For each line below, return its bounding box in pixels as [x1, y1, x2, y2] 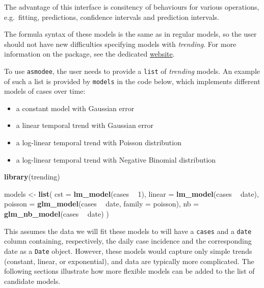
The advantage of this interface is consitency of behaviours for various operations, [4, 2, 259, 12]
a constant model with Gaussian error [16, 102, 135, 113]
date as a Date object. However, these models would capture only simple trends [4, 245, 252, 256]
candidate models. [4, 275, 61, 286]
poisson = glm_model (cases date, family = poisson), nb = [4, 198, 199, 209]
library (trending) [4, 171, 60, 182]
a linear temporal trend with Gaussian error [16, 120, 154, 130]
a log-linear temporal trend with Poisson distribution [16, 137, 181, 148]
